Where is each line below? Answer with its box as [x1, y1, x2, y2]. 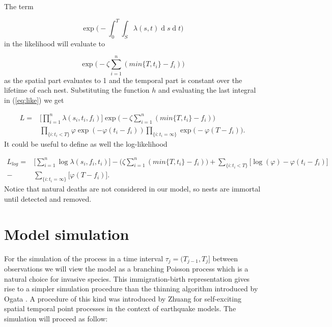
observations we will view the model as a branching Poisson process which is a [4, 263, 248, 274]
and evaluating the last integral [158, 85, 256, 95]
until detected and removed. [4, 193, 92, 204]
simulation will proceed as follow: [4, 313, 108, 324]
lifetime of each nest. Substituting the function [4, 85, 150, 95]
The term [4, 1, 34, 11]
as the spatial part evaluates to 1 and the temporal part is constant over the [4, 74, 242, 85]
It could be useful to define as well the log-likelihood [4, 138, 168, 149]
